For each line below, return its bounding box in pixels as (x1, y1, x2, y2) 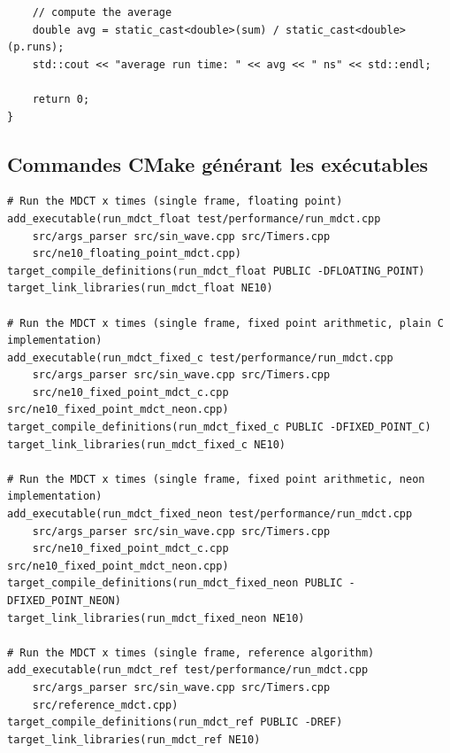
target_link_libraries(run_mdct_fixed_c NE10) (7, 438, 286, 451)
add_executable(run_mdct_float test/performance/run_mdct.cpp (7, 212, 381, 225)
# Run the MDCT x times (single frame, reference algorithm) (7, 646, 375, 659)
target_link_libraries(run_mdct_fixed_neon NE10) (7, 611, 305, 625)
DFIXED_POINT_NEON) (7, 594, 121, 608)
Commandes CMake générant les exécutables (7, 150, 429, 177)
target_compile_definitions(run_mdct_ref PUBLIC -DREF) (7, 716, 343, 729)
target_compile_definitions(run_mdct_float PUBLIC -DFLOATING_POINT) (7, 264, 425, 277)
